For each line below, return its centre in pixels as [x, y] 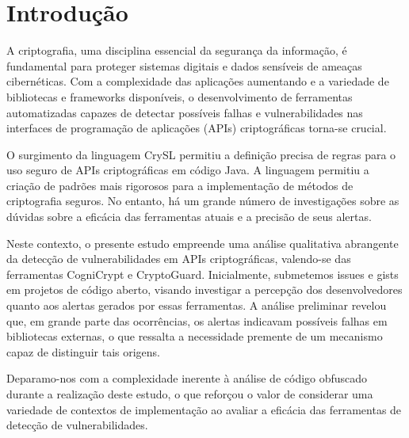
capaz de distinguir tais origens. [83, 351]
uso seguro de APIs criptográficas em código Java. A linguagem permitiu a [188, 170]
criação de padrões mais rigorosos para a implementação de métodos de [180, 185]
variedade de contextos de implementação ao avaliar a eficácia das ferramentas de [204, 409]
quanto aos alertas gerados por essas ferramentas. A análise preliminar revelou [197, 305]
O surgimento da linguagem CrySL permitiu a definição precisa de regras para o [201, 154]
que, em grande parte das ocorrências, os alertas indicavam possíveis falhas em [197, 320]
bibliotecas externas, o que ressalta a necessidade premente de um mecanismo [195, 336]
